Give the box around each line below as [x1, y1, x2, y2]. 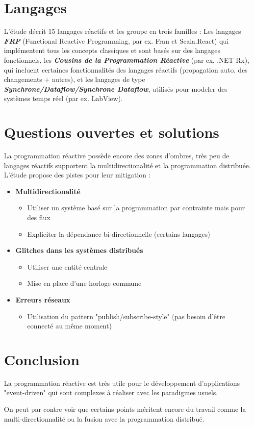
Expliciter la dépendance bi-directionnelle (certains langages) [27, 228, 210, 239]
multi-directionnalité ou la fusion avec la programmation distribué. [4, 413, 204, 424]
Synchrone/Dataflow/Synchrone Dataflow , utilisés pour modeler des [4, 83, 228, 94]
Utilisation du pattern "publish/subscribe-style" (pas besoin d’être [27, 311, 226, 321]
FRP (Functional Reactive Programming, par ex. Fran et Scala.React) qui [4, 35, 229, 46]
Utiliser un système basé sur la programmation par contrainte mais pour [27, 202, 245, 213]
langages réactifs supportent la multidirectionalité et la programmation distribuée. [4, 160, 251, 170]
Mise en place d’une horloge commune [27, 278, 142, 288]
